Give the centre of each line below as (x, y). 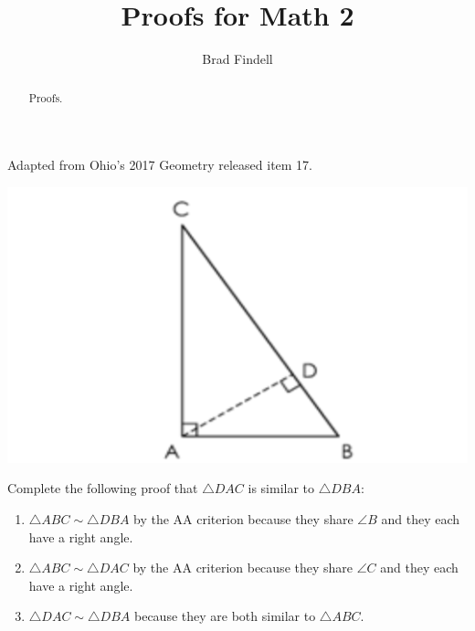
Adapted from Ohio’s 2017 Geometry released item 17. (160, 165)
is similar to (281, 488)
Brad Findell (237, 59)
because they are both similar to (225, 616)
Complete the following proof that (103, 488)
